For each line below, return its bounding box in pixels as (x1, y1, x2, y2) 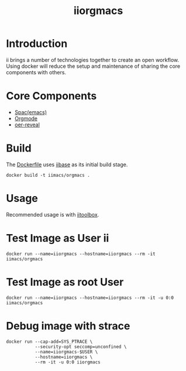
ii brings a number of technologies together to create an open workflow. (6, 56, 180, 63)
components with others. (6, 68, 66, 75)
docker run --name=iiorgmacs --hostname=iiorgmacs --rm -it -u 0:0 (6, 294, 174, 301)
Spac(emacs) (14, 108, 47, 115)
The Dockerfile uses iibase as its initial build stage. (6, 161, 128, 168)
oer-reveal (14, 121, 40, 128)
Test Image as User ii (6, 231, 109, 245)
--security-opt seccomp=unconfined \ (35, 343, 127, 349)
